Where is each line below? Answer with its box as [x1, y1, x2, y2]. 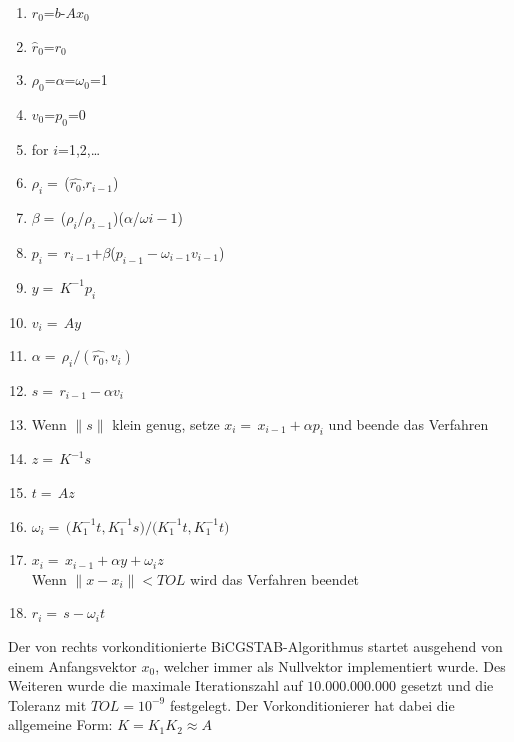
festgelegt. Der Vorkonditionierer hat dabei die [169, 694, 455, 715]
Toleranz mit [8, 694, 87, 715]
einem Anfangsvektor [8, 655, 137, 676]
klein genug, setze [112, 413, 220, 434]
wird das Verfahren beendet [190, 568, 360, 589]
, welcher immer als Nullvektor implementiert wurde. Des [155, 655, 506, 676]
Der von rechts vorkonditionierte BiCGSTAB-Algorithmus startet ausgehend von [8, 635, 503, 656]
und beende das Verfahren [328, 413, 489, 434]
